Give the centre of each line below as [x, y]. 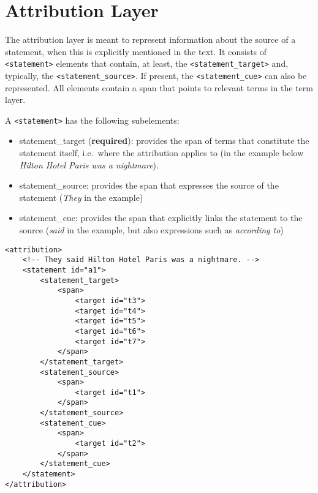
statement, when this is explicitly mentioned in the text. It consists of [136, 51]
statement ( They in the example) [81, 197]
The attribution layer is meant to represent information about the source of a [150, 40]
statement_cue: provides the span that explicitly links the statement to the [161, 218]
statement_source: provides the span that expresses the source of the [149, 185]
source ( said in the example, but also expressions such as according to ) [151, 230]
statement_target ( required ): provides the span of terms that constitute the [164, 141]
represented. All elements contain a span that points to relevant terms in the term [159, 87]
